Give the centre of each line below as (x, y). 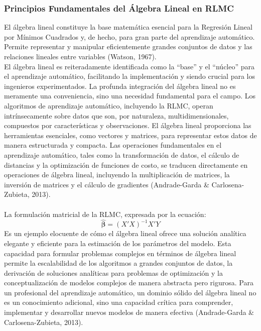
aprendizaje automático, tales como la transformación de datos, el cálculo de (122, 154)
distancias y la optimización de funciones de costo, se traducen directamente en (126, 164)
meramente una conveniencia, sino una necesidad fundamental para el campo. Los (130, 96)
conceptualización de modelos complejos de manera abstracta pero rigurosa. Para (129, 283)
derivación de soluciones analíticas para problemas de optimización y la (113, 272)
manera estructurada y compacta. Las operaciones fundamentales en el (113, 145)
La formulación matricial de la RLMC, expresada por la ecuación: (105, 214)
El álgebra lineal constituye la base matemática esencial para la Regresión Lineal (128, 27)
